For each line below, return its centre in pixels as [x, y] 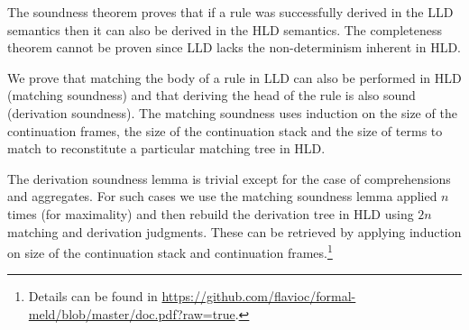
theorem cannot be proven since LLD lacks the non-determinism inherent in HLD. [234, 47]
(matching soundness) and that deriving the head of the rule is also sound [212, 95]
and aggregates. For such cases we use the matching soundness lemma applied [222, 196]
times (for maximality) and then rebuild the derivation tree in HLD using [211, 213]
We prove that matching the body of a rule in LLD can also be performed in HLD [234, 77]
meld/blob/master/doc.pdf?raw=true [132, 313]
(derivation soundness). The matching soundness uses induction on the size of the [232, 112]
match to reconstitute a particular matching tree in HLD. [166, 148]
